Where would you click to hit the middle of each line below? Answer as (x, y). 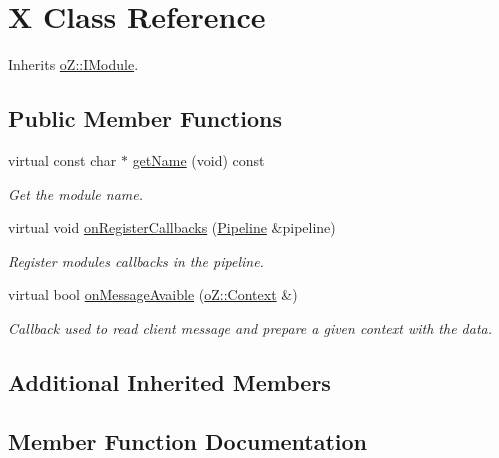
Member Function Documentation (188, 440)
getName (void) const (198, 159)
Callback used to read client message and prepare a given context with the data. (250, 327)
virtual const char (62, 159)
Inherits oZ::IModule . (73, 64)
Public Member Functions (145, 118)
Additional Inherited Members (169, 381)
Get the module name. (76, 193)
